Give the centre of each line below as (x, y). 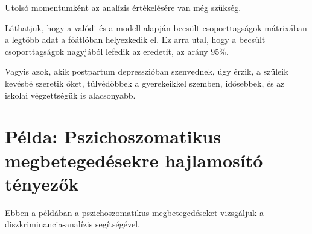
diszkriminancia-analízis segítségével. (72, 224)
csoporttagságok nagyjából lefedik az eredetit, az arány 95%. (117, 51)
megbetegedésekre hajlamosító (134, 160)
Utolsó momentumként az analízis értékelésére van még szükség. (123, 7)
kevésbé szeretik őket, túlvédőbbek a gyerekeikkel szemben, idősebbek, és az (145, 83)
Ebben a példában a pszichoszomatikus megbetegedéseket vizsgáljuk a (135, 212)
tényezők (42, 183)
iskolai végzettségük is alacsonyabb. (70, 95)
